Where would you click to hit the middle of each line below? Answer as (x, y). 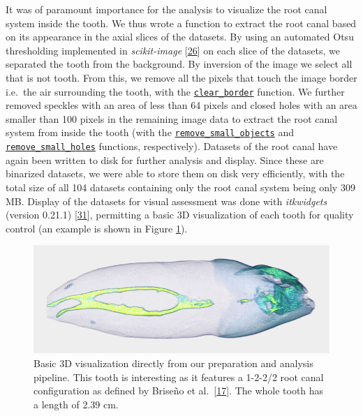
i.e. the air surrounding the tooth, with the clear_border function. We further (175, 91)
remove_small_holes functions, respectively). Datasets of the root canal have (172, 146)
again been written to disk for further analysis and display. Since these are (165, 159)
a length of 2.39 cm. (76, 404)
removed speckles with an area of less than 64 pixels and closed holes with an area (181, 105)
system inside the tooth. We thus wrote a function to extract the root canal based (181, 23)
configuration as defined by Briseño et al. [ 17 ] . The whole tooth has (179, 391)
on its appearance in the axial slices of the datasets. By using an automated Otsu (180, 37)
